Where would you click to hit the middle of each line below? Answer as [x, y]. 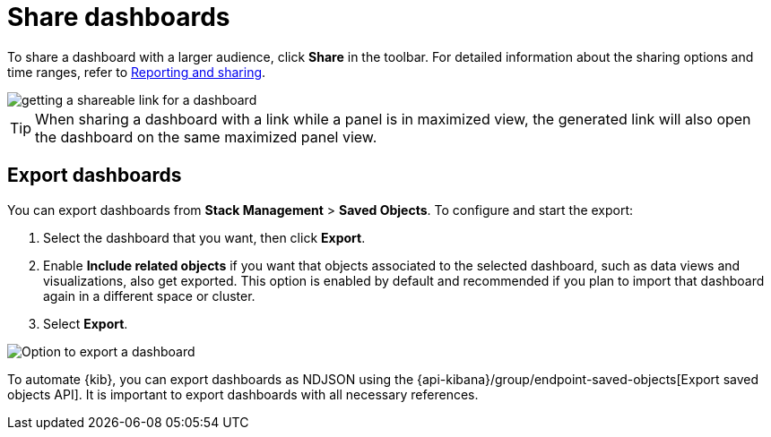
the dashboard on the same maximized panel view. [206, 137]
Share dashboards [119, 17]
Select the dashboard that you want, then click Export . [204, 237]
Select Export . [86, 323]
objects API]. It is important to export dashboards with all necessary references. [243, 394]
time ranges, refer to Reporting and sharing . [137, 72]
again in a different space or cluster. [149, 296]
